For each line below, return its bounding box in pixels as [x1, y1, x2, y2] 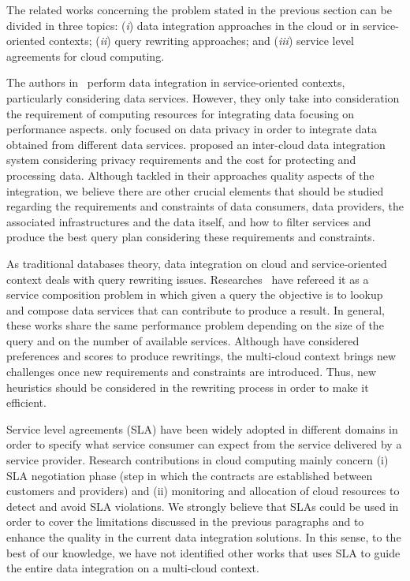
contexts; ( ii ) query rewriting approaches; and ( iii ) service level [49, 32, 354, 49]
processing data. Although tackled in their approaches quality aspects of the [6, 166, 375, 183]
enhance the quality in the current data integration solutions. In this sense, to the [6, 529, 401, 545]
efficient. [6, 394, 47, 411]
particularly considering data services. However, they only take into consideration [6, 89, 400, 106]
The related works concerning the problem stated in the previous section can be [6, 2, 392, 17]
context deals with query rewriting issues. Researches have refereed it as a [6, 270, 369, 287]
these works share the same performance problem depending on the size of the [6, 317, 384, 333]
